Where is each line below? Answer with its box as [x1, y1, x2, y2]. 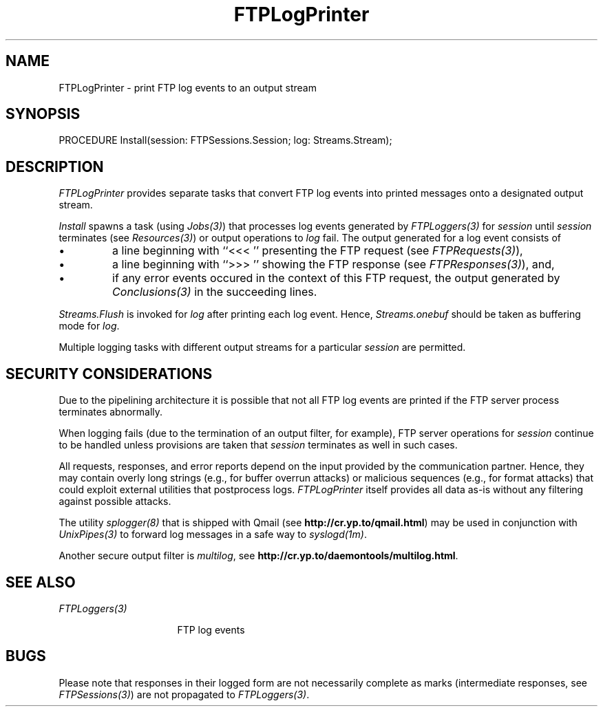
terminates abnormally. [59, 406, 163, 418]
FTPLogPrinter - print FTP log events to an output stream [59, 81, 317, 94]
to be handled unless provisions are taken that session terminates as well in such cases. [59, 439, 458, 451]
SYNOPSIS [6, 105, 81, 123]
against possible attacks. [59, 495, 171, 508]
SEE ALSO [6, 573, 76, 591]
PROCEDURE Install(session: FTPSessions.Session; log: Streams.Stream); [59, 134, 392, 147]
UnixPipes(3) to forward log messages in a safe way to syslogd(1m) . [59, 528, 367, 541]
